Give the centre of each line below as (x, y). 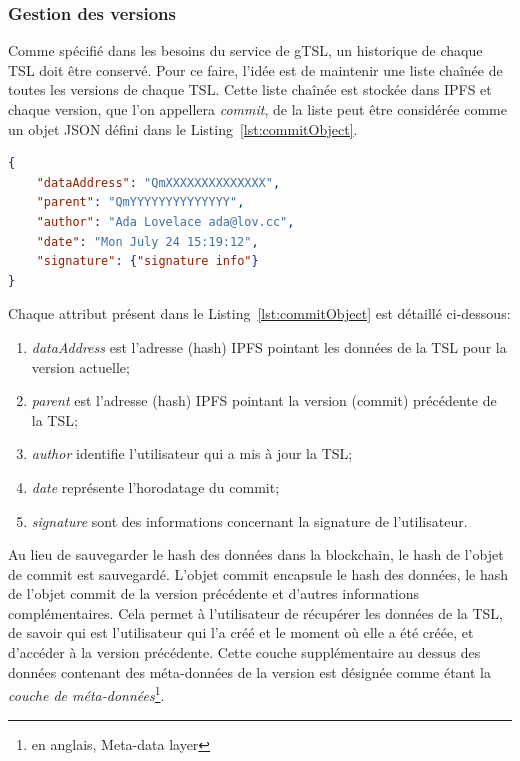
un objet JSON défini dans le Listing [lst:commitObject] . (183, 128)
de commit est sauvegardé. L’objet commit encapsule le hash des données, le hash (258, 573)
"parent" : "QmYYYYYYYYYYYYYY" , (140, 202)
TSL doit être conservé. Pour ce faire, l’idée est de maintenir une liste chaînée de (255, 69)
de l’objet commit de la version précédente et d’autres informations (214, 593)
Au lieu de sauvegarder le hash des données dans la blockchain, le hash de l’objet (256, 554)
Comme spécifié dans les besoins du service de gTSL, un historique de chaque (245, 50)
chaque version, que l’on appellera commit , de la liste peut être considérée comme (257, 109)
